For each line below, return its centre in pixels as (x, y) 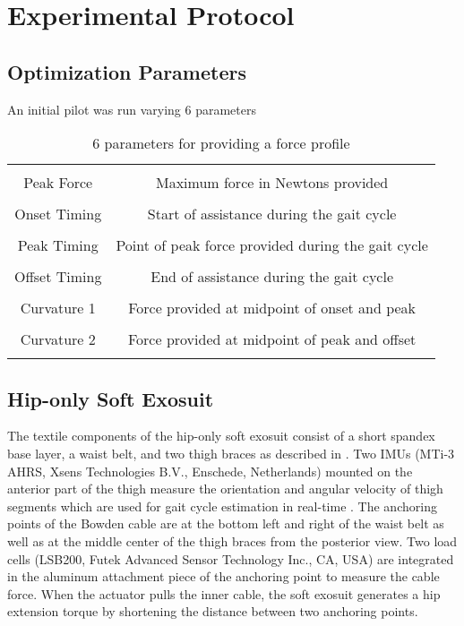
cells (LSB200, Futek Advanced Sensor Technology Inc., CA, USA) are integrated (231, 558)
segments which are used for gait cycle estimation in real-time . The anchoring (222, 506)
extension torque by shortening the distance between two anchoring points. (213, 611)
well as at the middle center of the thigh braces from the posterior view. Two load (232, 540)
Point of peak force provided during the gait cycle (272, 245)
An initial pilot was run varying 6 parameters (132, 109)
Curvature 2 (58, 339)
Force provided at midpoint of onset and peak (272, 308)
